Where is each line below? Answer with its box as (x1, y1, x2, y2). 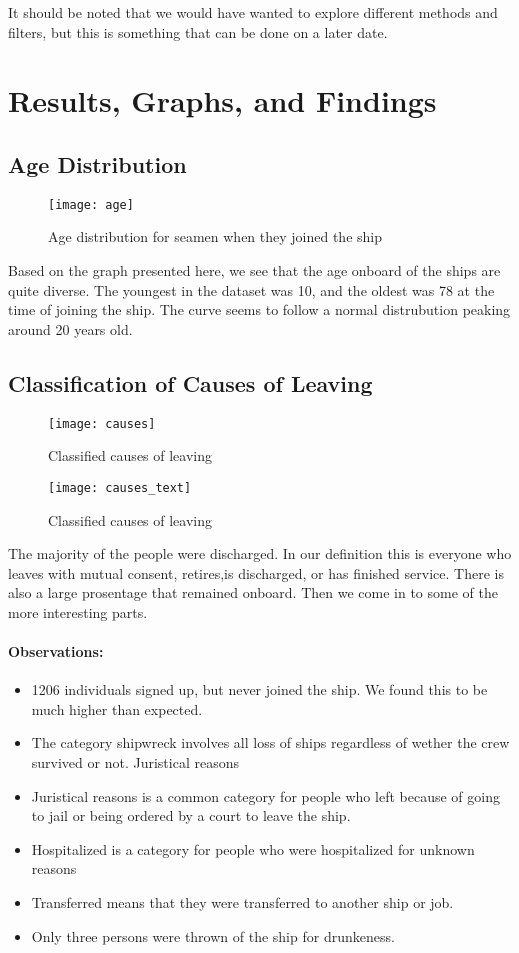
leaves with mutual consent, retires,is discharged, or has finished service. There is (8, 562, 504, 583)
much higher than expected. (31, 698, 203, 719)
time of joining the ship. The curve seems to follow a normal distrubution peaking (8, 299, 511, 320)
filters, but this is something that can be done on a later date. (8, 21, 388, 42)
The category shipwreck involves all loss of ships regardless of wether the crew (31, 732, 510, 753)
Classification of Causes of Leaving (8, 367, 373, 398)
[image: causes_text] (48, 480, 192, 495)
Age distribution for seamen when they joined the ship (48, 226, 382, 247)
